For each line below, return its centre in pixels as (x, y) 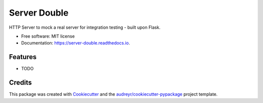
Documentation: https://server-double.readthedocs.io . (75, 43)
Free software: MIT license (48, 36)
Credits (20, 83)
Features (23, 57)
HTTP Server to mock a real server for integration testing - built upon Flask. (85, 27)
